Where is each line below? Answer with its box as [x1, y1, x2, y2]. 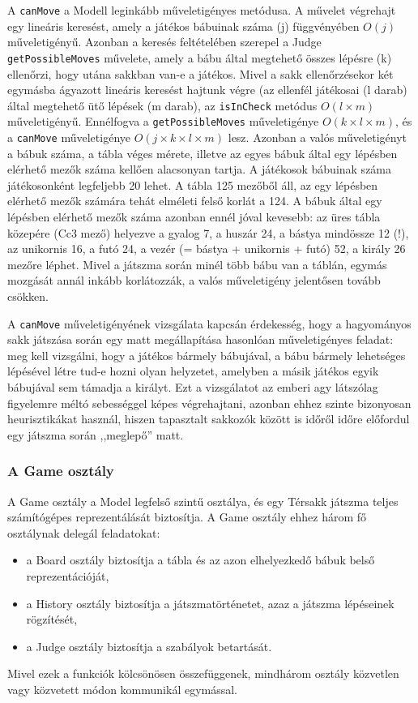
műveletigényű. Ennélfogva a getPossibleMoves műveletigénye [7, 113, 319, 130]
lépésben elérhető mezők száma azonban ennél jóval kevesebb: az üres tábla [7, 208, 381, 225]
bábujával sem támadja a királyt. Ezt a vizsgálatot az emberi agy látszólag [7, 379, 378, 396]
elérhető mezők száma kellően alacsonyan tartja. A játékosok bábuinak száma [7, 161, 392, 178]
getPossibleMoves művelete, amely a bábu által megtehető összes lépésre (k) [7, 49, 392, 66]
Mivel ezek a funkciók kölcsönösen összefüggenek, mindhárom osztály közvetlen [7, 665, 399, 682]
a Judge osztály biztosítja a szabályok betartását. [26, 637, 272, 654]
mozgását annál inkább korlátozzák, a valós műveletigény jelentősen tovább [7, 272, 381, 289]
